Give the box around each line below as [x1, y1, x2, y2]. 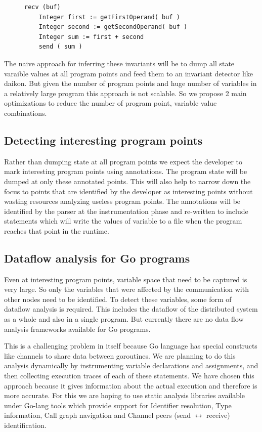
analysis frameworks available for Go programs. [4, 323, 151, 334]
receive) [206, 410, 230, 420]
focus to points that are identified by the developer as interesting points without [4, 186, 253, 196]
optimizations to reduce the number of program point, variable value [4, 98, 217, 108]
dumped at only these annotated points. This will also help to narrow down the [4, 176, 251, 186]
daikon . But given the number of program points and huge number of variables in [4, 78, 257, 89]
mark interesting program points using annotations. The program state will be [4, 166, 247, 177]
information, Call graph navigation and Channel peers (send [4, 410, 191, 420]
